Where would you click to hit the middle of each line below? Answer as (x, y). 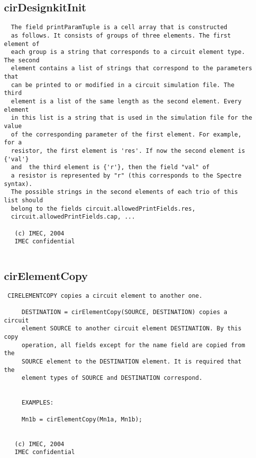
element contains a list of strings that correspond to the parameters (132, 69)
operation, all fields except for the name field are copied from (133, 345)
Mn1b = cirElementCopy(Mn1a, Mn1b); (82, 419)
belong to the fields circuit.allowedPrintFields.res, (103, 208)
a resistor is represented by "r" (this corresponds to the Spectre (126, 176)
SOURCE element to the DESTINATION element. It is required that (131, 362)
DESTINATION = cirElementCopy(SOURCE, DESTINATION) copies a (125, 312)
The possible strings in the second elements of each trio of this (125, 192)
